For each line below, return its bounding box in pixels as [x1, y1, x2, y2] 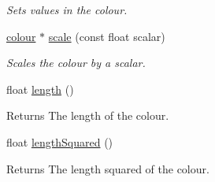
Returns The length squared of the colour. [6, 160, 209, 176]
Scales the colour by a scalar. [6, 54, 146, 71]
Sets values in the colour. [6, 2, 128, 17]
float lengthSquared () [6, 133, 113, 150]
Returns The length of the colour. [6, 107, 169, 124]
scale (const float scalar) [48, 28, 165, 44]
